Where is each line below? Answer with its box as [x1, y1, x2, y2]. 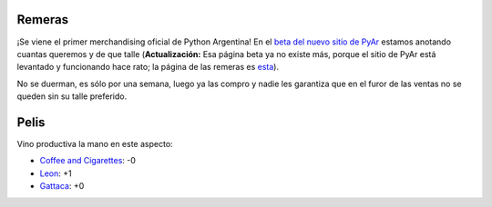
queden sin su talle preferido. [16, 91, 128, 102]
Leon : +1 [39, 168, 72, 179]
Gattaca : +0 [39, 181, 85, 192]
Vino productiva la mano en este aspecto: [16, 138, 173, 149]
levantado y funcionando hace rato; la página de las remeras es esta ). [16, 62, 280, 73]
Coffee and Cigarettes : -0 [39, 155, 137, 166]
